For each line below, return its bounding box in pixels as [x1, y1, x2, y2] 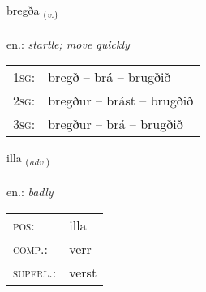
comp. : [13, 238, 48, 258]
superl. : [13, 262, 57, 281]
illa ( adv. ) [6, 149, 50, 169]
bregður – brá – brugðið [48, 114, 183, 134]
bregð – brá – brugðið [48, 67, 171, 87]
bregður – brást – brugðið [48, 91, 194, 110]
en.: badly [6, 183, 54, 200]
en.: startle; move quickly [6, 35, 130, 52]
